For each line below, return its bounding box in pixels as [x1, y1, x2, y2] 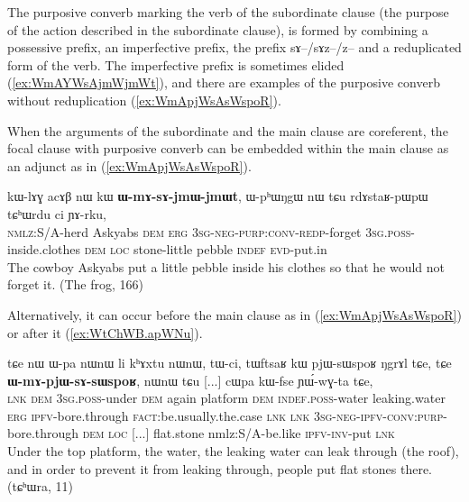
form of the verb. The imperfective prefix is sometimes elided [7, 55, 345, 74]
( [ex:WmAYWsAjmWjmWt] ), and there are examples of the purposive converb [7, 73, 440, 92]
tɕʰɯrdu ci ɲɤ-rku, [7, 204, 106, 223]
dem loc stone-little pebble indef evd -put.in [84, 240, 327, 259]
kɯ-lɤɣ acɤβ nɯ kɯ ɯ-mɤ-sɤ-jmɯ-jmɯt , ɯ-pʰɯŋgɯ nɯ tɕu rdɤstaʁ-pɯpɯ [7, 187, 428, 205]
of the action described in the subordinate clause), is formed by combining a [7, 20, 428, 39]
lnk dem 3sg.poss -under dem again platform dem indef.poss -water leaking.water [7, 388, 446, 407]
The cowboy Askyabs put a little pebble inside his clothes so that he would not [7, 257, 446, 276]
